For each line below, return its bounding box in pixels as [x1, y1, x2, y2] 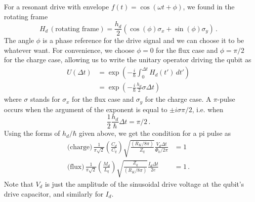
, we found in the [183, 1, 235, 11]
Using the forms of [4, 128, 60, 138]
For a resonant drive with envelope [4, 1, 109, 11]
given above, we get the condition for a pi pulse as [79, 128, 231, 138]
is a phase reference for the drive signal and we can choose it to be [42, 35, 244, 45]
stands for [30, 94, 60, 104]
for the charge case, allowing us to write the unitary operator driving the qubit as [4, 54, 252, 65]
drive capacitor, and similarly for [4, 188, 103, 199]
